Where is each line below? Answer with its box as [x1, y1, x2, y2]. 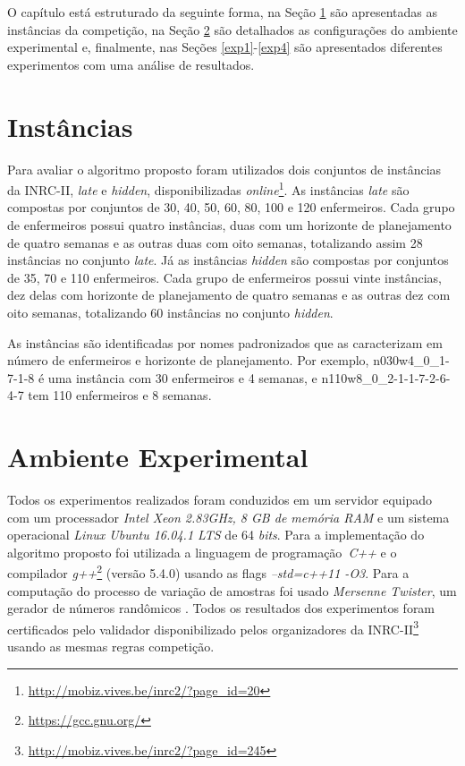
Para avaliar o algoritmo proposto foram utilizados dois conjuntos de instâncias [7, 159, 442, 178]
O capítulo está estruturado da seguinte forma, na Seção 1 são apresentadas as [7, 3, 437, 21]
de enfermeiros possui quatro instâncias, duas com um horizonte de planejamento [7, 215, 452, 234]
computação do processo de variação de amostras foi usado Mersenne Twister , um [7, 581, 457, 600]
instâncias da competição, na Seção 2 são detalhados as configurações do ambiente [7, 20, 458, 38]
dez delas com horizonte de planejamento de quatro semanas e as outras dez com [7, 285, 451, 304]
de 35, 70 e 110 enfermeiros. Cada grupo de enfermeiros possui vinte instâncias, [7, 268, 442, 286]
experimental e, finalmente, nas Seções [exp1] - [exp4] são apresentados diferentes [7, 38, 443, 56]
